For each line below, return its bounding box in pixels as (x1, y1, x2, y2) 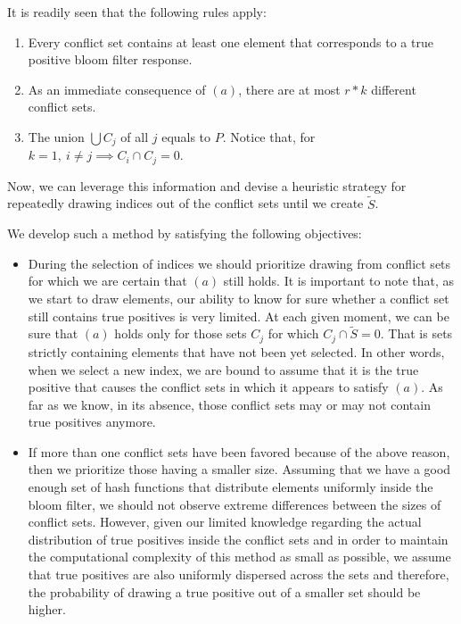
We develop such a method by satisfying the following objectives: (7, 224, 362, 243)
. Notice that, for (222, 127, 316, 146)
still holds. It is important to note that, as (223, 271, 455, 290)
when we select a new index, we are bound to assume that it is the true (28, 360, 419, 379)
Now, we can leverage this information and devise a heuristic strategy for (7, 176, 407, 195)
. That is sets (380, 324, 453, 343)
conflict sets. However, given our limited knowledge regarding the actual (28, 512, 422, 531)
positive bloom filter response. (28, 50, 193, 69)
